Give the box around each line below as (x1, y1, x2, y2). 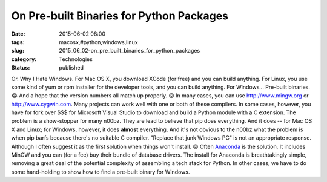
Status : (11, 64, 30, 71)
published (59, 64, 84, 71)
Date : (11, 30, 25, 37)
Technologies (59, 55, 93, 63)
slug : (11, 47, 24, 54)
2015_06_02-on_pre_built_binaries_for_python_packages (59, 47, 200, 54)
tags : (11, 38, 25, 45)
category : (11, 55, 37, 63)
